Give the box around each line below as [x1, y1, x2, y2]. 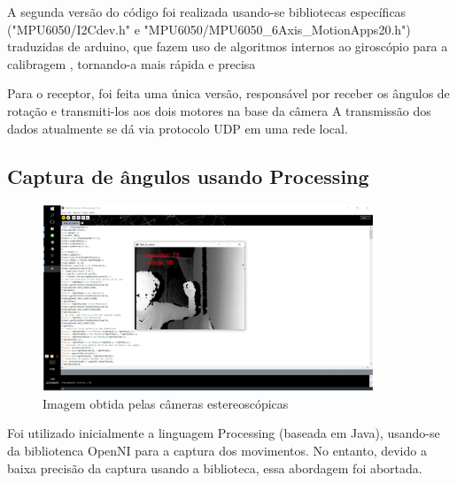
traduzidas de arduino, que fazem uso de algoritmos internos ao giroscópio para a [7, 37, 448, 56]
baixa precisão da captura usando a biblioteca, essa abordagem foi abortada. [7, 458, 422, 477]
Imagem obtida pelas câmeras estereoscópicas [43, 394, 289, 412]
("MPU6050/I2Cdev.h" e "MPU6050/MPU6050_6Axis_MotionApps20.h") [7, 19, 411, 38]
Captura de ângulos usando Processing [7, 162, 369, 189]
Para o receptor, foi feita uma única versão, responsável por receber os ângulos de [7, 84, 450, 103]
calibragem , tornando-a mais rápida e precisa [7, 54, 256, 73]
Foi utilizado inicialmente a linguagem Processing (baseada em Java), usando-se [7, 424, 440, 442]
